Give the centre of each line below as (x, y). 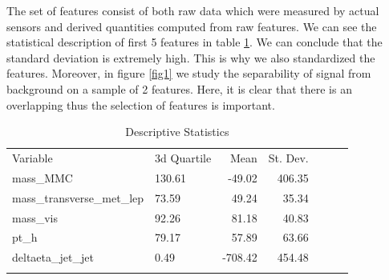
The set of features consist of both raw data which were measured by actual (193, 10)
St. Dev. (288, 158)
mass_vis (35, 217)
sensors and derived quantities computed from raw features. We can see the (192, 26)
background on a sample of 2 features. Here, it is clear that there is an (179, 88)
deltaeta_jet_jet (53, 257)
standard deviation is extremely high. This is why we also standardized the (191, 57)
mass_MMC (43, 177)
